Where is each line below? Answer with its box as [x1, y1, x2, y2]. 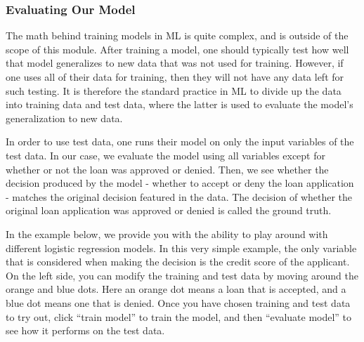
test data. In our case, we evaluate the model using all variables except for [6, 147, 325, 162]
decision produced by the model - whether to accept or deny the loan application [6, 176, 354, 190]
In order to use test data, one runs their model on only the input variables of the [6, 134, 354, 149]
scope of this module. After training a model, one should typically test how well [6, 41, 349, 56]
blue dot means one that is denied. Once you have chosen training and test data [6, 295, 351, 310]
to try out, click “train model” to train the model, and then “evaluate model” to [6, 309, 352, 324]
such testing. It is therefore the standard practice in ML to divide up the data [6, 83, 342, 98]
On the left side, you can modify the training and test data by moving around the [6, 268, 358, 282]
